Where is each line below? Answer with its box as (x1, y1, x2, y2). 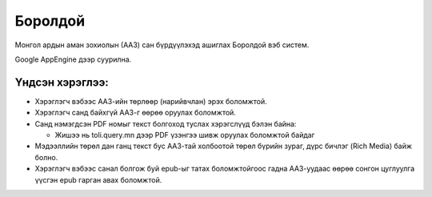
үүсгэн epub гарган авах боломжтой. (34, 175, 162, 184)
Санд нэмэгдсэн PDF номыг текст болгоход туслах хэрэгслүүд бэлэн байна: (34, 119, 297, 128)
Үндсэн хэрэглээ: (14, 75, 110, 89)
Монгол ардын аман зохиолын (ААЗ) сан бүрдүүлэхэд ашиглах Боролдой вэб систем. (14, 40, 310, 50)
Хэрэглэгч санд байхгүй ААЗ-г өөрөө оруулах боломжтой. (34, 108, 236, 118)
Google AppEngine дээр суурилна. (14, 54, 132, 64)
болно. (34, 152, 58, 162)
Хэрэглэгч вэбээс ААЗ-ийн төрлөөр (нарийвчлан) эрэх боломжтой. (34, 96, 267, 106)
